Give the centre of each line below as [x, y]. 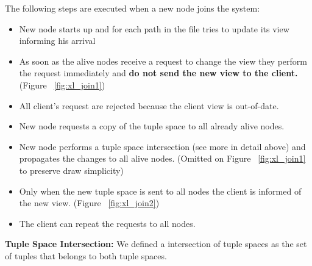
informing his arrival [57, 41]
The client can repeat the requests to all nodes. [107, 223]
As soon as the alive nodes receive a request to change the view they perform [163, 61]
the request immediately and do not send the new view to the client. [158, 73]
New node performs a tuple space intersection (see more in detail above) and [162, 146]
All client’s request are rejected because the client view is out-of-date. [149, 105]
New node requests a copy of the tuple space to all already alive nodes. [152, 126]
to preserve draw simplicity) [71, 170]
